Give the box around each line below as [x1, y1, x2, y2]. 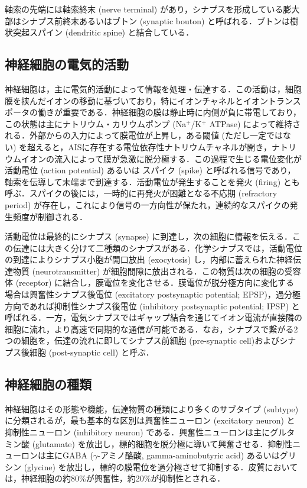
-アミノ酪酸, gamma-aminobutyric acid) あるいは [97, 449, 280, 461]
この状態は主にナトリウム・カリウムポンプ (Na [5, 117, 187, 130]
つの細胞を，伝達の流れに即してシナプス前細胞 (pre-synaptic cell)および [5, 334, 280, 347]
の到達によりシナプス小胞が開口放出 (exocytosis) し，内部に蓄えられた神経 [5, 253, 293, 266]
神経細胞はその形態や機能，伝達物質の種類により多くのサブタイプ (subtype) [5, 402, 299, 415]
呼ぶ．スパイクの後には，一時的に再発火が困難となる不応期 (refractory [5, 187, 277, 199]
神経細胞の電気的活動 [5, 55, 129, 73]
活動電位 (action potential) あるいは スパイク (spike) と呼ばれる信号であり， [5, 164, 296, 176]
